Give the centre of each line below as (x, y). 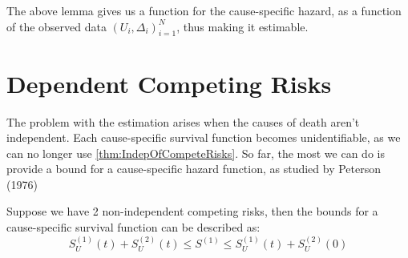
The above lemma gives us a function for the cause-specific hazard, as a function (204, 10)
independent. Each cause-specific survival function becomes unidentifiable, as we (204, 137)
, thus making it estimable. (242, 26)
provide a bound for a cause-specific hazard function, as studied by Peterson (194, 169)
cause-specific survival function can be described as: (133, 227)
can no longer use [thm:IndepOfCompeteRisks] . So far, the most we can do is (196, 153)
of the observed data (57, 26)
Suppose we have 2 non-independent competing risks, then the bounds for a (192, 211)
